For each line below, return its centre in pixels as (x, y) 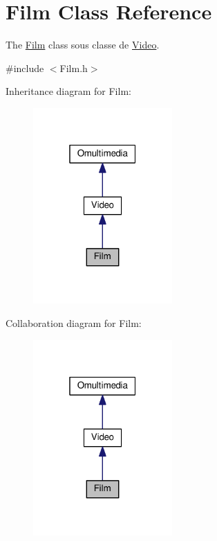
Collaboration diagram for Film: (74, 322)
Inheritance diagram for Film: (68, 91)
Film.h (74, 68)
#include (25, 68)
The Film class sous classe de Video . (83, 45)
